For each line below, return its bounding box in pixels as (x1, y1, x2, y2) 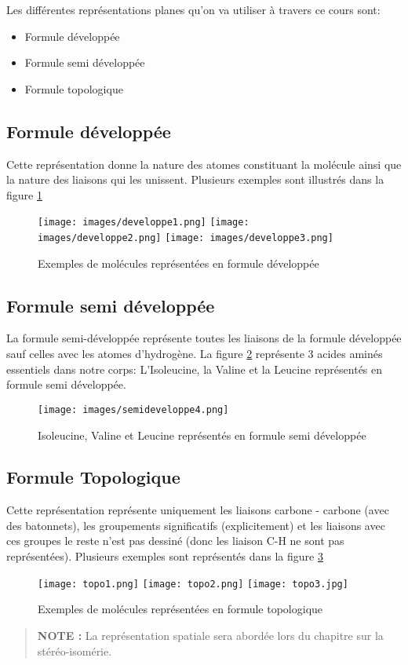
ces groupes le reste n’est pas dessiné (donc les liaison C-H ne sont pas (6, 532, 344, 549)
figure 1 (6, 186, 42, 203)
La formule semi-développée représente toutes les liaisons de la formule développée (6, 330, 402, 346)
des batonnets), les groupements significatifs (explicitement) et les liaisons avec (6, 517, 385, 533)
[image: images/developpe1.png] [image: (38, 217, 250, 228)
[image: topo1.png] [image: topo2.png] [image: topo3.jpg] (38, 578, 348, 590)
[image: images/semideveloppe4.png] (38, 404, 229, 415)
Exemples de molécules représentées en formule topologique (38, 601, 323, 617)
